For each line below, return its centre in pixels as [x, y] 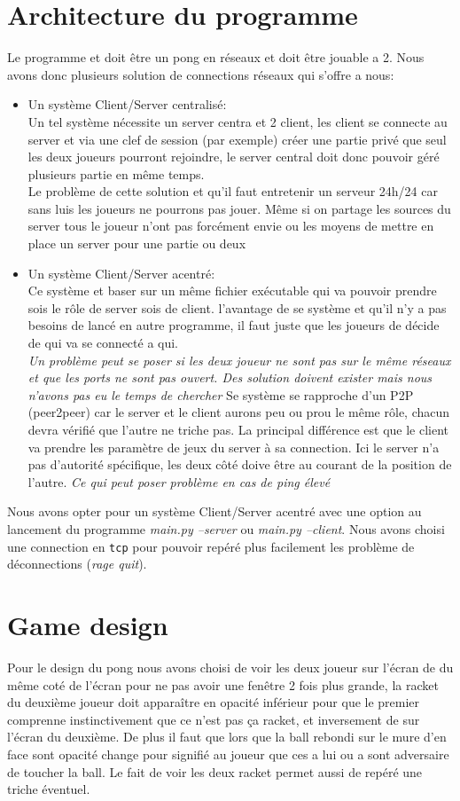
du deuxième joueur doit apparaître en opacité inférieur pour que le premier [214, 702]
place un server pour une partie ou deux [137, 243]
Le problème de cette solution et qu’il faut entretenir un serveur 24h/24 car [233, 191]
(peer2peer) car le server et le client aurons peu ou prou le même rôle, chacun [239, 412]
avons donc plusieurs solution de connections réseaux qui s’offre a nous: [201, 74]
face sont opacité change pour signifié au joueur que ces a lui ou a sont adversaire [228, 754]
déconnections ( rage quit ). [77, 564]
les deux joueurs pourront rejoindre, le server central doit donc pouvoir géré [234, 157]
